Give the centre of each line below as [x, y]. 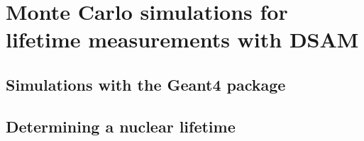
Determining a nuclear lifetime [121, 126]
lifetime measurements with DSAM [182, 39]
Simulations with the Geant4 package [146, 84]
